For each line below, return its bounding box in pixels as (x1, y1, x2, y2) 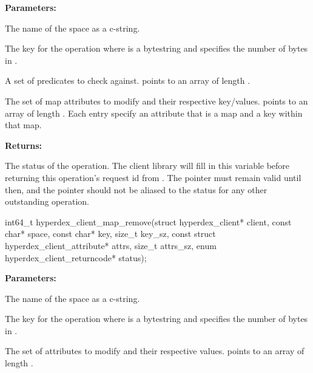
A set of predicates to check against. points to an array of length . (5, 74, 251, 87)
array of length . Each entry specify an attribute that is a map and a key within (5, 106, 303, 119)
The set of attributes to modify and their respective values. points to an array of (5, 344, 305, 357)
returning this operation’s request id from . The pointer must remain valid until (5, 171, 301, 183)
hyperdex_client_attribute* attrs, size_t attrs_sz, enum (5, 239, 217, 252)
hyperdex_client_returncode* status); (5, 251, 147, 264)
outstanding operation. (5, 195, 89, 208)
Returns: (5, 139, 42, 151)
